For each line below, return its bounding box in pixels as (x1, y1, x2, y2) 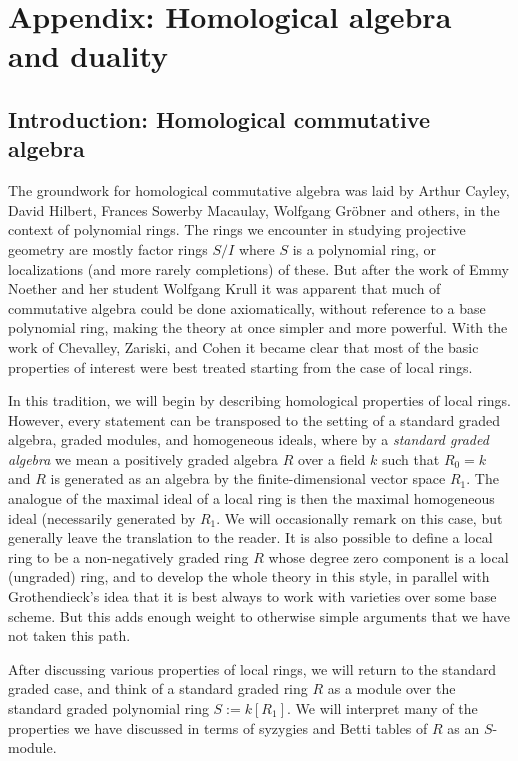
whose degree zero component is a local (268, 546, 509, 567)
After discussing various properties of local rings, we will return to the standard (8, 658, 497, 679)
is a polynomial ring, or (292, 238, 436, 259)
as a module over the (327, 678, 456, 699)
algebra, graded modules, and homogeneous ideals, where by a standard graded (8, 429, 489, 450)
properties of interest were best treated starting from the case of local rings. (8, 356, 473, 377)
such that (381, 448, 440, 469)
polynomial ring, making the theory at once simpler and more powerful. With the (8, 317, 508, 338)
